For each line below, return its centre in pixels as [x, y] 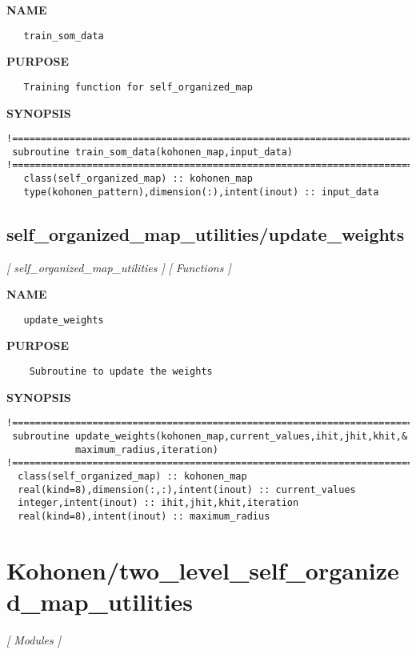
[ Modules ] [34, 639]
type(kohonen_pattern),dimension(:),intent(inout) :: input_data [201, 192]
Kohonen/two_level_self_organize [203, 570]
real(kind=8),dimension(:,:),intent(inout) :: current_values [187, 489]
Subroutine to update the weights [121, 372]
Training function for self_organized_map [138, 87]
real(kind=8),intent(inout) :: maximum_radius [144, 516]
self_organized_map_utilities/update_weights [206, 233]
